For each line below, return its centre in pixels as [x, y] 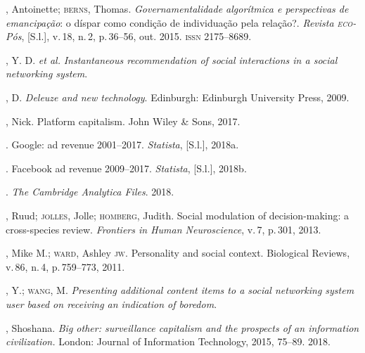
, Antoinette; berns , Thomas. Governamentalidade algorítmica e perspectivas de [177, 8]
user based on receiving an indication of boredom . [111, 303]
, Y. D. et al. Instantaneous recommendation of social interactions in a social [172, 59]
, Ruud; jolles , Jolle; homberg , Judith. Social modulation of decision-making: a [178, 215]
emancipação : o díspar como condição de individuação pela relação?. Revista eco [179, 22]
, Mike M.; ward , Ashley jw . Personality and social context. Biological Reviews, [178, 253]
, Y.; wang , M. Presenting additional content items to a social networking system [180, 290]
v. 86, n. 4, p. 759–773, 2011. [65, 266]
